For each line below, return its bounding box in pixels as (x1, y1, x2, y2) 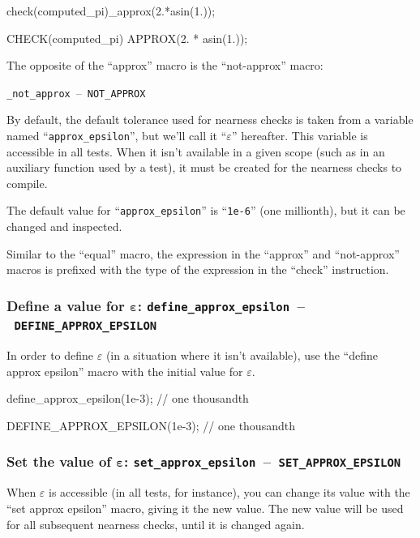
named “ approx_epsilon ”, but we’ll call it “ (6, 127, 227, 144)
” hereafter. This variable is (231, 127, 368, 144)
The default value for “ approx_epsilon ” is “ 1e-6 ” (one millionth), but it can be (6, 202, 405, 219)
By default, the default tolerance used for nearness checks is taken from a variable (6, 111, 414, 128)
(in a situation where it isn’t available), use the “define (105, 347, 378, 364)
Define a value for (6, 295, 125, 315)
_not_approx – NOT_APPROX (6, 83, 146, 100)
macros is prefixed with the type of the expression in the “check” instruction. (6, 261, 389, 278)
